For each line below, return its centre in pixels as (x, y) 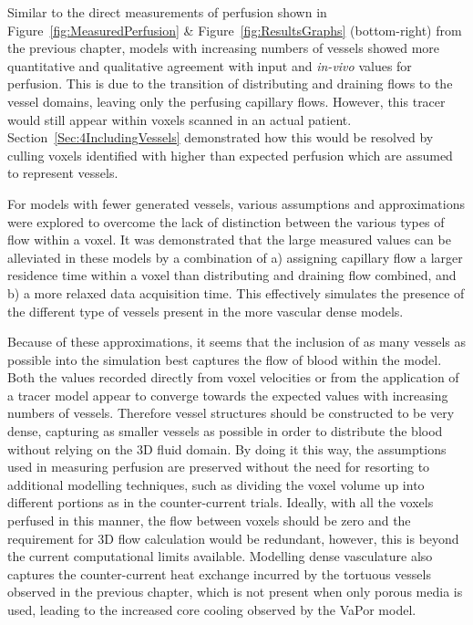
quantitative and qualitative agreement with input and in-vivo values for (210, 65)
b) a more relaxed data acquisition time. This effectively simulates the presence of (236, 292)
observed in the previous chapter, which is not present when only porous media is (235, 592)
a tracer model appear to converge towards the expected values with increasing (228, 395)
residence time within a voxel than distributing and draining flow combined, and (232, 275)
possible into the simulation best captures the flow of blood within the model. (225, 359)
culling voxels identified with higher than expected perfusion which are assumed (230, 155)
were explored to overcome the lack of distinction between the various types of (226, 221)
